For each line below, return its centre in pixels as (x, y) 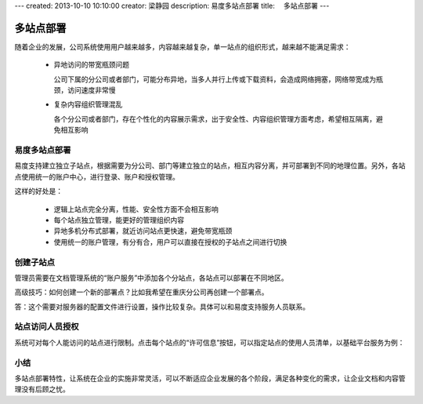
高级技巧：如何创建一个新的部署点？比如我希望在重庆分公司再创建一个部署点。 (141, 292)
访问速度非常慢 (91, 90)
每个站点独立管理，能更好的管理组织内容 (119, 220)
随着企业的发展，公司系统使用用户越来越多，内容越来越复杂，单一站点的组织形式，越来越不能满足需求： (183, 46)
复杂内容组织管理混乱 (88, 104)
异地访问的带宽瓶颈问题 (91, 65)
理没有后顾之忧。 (42, 389)
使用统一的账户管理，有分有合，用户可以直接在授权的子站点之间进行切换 (170, 242)
